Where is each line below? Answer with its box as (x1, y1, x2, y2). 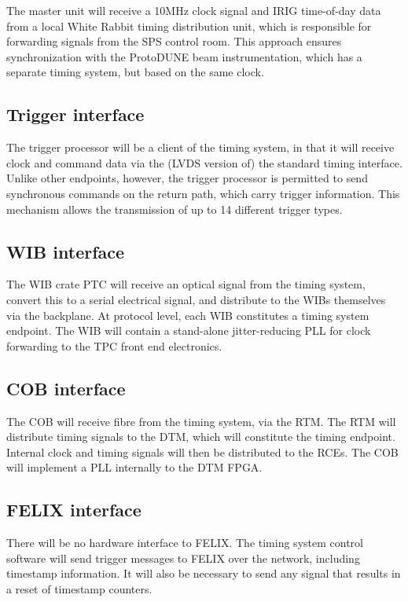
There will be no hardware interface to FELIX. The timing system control (6, 534, 363, 551)
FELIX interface (6, 497, 142, 522)
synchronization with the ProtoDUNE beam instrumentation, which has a (6, 48, 362, 64)
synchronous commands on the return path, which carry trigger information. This (6, 185, 400, 201)
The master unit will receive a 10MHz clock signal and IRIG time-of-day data (6, 2, 381, 18)
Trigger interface (6, 102, 145, 127)
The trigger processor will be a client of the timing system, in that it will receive (6, 139, 395, 156)
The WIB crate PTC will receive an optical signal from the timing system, (6, 276, 366, 292)
